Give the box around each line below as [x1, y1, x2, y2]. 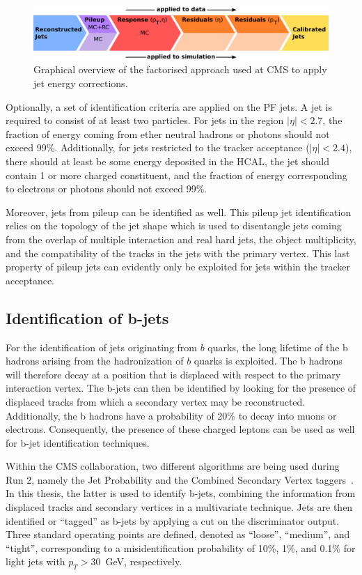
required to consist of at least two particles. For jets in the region [6, 113, 284, 128]
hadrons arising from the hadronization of [6, 353, 184, 368]
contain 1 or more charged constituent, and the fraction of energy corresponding [6, 167, 347, 182]
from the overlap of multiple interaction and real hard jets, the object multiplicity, [6, 231, 356, 246]
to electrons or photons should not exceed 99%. [6, 181, 207, 196]
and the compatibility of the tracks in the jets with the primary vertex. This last [6, 245, 350, 260]
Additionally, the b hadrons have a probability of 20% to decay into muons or [6, 408, 337, 422]
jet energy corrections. [33, 76, 128, 91]
